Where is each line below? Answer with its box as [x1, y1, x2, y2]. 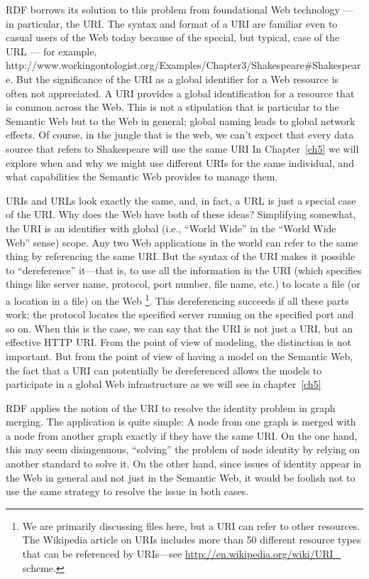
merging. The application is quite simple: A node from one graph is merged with [6, 414, 356, 429]
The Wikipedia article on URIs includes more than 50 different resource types [22, 532, 361, 547]
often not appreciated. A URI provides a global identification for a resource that [6, 85, 355, 100]
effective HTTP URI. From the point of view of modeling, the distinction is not [6, 335, 351, 350]
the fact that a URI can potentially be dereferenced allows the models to [6, 362, 322, 377]
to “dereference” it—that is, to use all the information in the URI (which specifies [6, 262, 362, 277]
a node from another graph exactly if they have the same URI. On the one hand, [6, 428, 358, 443]
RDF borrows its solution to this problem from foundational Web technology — [6, 2, 353, 16]
